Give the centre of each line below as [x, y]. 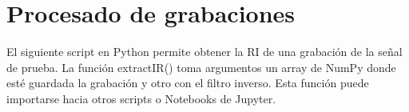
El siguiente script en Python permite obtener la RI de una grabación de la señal [204, 52]
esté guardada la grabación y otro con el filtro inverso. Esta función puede [188, 83]
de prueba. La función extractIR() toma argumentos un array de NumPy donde [201, 67]
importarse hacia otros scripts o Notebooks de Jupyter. [141, 98]
